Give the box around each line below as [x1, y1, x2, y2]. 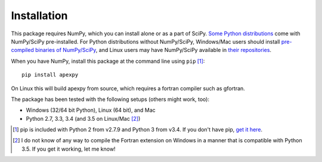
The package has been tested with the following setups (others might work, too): [11, 96, 210, 103]
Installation [11, 9, 68, 22]
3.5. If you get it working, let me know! [21, 145, 116, 152]
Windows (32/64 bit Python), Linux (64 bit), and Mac [26, 106, 156, 114]
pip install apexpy [21, 72, 79, 78]
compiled [11, 47, 34, 54]
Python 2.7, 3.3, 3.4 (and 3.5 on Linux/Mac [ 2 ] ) [26, 115, 141, 122]
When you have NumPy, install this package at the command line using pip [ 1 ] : [11, 57, 205, 65]
